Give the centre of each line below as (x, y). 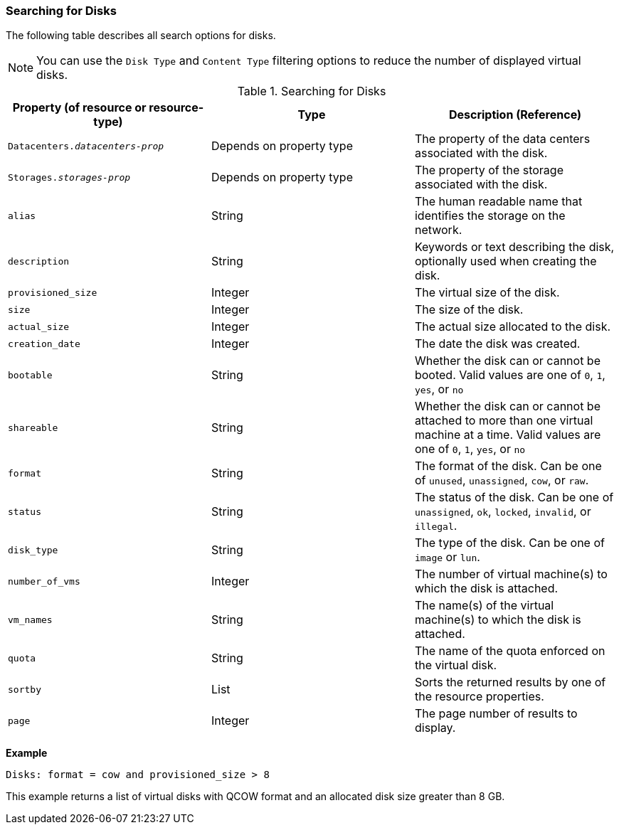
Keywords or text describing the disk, (514, 247)
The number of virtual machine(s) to (511, 574)
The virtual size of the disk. (487, 293)
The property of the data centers (502, 139)
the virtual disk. (456, 665)
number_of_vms (44, 581)
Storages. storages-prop (69, 177)
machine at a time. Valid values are (508, 435)
